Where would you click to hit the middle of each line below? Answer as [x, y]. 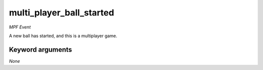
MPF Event [20, 27]
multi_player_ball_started [62, 13]
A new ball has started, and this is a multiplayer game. [63, 36]
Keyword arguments [41, 49]
